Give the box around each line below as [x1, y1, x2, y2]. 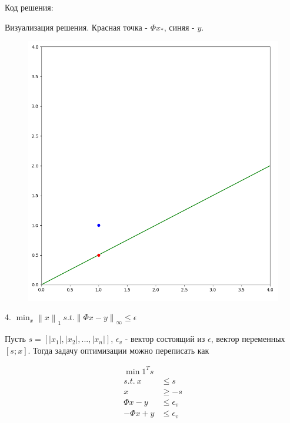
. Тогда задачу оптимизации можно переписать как [28, 344, 209, 356]
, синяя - [164, 21, 195, 33]
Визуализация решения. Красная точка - [5, 21, 148, 33]
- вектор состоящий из [125, 333, 205, 345]
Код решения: [5, 1, 54, 13]
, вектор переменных [211, 333, 285, 345]
